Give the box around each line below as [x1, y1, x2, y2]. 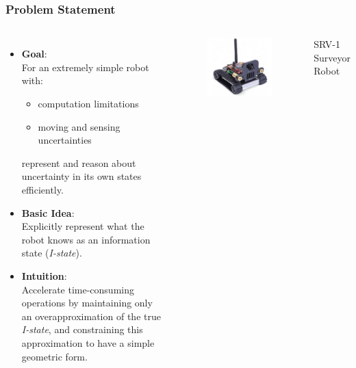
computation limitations [38, 96, 139, 110]
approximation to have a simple [21, 335, 155, 350]
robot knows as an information [21, 232, 151, 246]
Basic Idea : [21, 205, 75, 220]
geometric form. [21, 349, 88, 363]
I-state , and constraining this [21, 322, 143, 337]
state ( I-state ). [21, 246, 82, 260]
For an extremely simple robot [21, 60, 149, 74]
